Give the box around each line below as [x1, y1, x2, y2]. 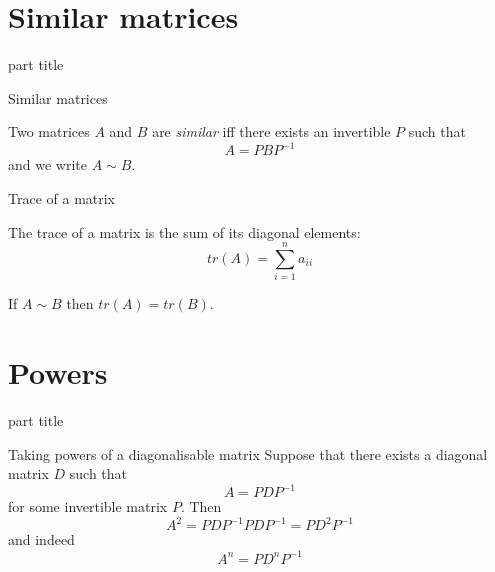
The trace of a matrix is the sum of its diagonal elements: [8, 221, 361, 242]
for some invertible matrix [8, 496, 168, 517]
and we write [8, 154, 87, 175]
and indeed [8, 529, 75, 550]
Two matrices [8, 121, 90, 142]
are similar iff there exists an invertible [152, 121, 391, 142]
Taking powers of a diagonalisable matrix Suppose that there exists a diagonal [8, 443, 488, 464]
